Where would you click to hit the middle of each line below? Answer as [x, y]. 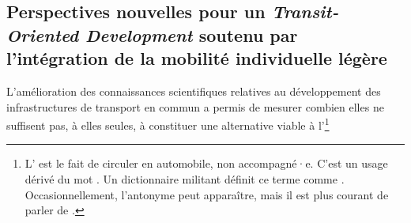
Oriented [43, 34]
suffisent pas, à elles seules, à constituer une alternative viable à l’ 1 [168, 124]
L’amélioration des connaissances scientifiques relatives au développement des [194, 91]
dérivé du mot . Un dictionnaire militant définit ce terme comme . [185, 179]
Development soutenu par [191, 34]
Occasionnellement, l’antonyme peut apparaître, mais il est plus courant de [207, 194]
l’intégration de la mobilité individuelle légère [197, 58]
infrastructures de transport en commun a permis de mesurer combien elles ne [195, 106]
